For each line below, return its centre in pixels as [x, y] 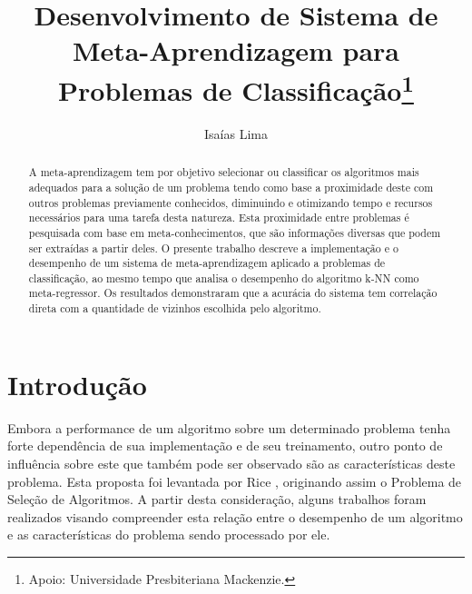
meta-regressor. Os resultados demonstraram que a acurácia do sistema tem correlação [233, 293]
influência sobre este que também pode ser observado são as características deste [231, 463]
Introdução [77, 384]
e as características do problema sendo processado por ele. [169, 535]
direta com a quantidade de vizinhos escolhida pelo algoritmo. [175, 308]
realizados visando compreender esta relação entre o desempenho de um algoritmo [235, 516]
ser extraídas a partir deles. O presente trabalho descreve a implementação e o [213, 247]
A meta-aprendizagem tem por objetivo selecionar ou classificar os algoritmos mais [224, 172]
